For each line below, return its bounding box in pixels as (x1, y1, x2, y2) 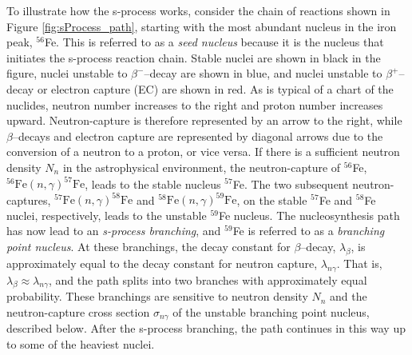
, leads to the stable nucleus (85, 175, 221, 192)
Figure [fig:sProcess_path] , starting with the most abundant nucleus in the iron (6, 18, 397, 34)
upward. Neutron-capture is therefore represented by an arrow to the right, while (6, 112, 402, 129)
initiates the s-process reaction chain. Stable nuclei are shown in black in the (6, 49, 381, 66)
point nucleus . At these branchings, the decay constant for (6, 237, 291, 254)
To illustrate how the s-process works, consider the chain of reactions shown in (6, 2, 390, 18)
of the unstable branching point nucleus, (172, 303, 370, 320)
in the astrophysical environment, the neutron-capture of (62, 158, 341, 175)
